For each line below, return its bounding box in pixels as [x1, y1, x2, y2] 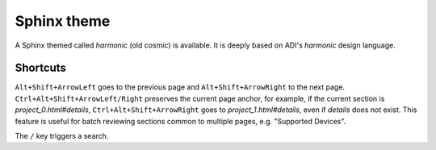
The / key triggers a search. [15, 131, 109, 141]
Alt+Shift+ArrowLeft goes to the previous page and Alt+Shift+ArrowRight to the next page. [15, 82, 346, 92]
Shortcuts [15, 61, 66, 75]
